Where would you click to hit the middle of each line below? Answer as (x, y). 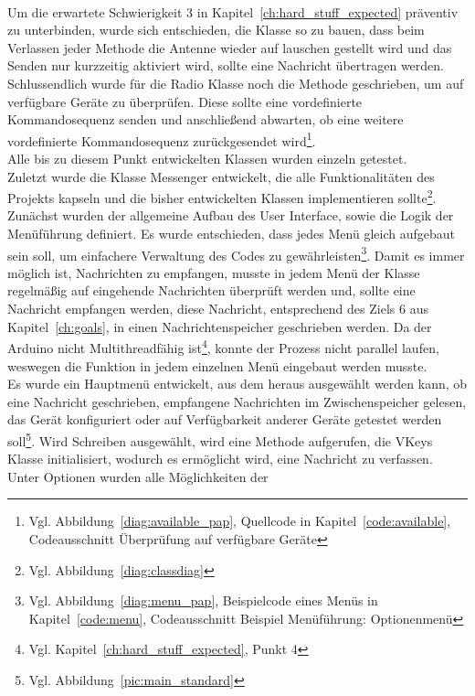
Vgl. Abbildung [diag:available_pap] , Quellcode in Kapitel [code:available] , (240, 521)
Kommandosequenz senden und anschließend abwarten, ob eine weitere (206, 119)
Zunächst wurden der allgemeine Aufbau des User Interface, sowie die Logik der (231, 215)
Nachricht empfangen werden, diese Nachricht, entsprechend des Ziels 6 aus (218, 309)
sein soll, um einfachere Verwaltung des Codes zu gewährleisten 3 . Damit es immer (236, 253)
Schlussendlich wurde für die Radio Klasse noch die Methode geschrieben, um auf (236, 83)
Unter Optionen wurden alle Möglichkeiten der (138, 476)
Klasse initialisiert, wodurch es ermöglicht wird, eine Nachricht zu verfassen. (220, 459)
